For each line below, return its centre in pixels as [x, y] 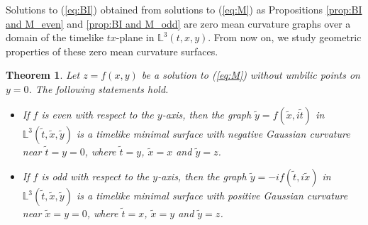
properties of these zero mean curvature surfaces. [112, 51]
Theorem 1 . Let [43, 75]
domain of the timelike [55, 37]
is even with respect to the [97, 114]
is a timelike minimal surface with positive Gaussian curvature [212, 196]
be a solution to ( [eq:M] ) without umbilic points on [251, 75]
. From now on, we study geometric [285, 37]
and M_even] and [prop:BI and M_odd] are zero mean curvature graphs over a [178, 23]
